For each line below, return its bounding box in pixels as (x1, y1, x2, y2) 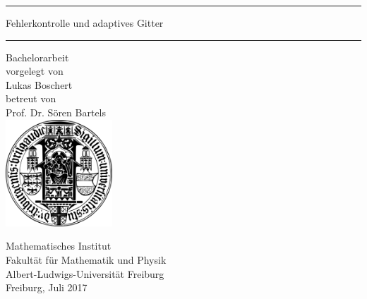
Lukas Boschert (6, 77, 73, 92)
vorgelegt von (6, 63, 64, 78)
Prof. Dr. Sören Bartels (6, 104, 107, 119)
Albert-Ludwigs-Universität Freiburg (6, 266, 164, 281)
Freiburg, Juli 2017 (6, 280, 88, 295)
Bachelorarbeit (6, 49, 69, 64)
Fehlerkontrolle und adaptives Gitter (6, 16, 164, 30)
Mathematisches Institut (6, 238, 112, 253)
